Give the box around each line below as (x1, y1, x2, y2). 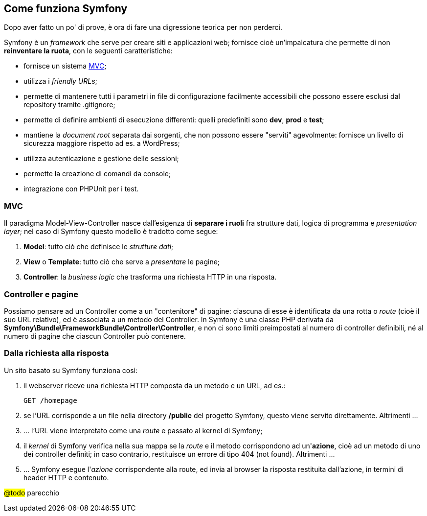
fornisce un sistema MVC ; (23, 62, 107, 70)
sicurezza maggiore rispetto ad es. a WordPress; (23, 139, 180, 148)
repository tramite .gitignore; (23, 100, 115, 109)
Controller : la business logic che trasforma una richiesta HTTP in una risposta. (23, 273, 277, 281)
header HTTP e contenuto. (23, 473, 109, 482)
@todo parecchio (4, 488, 60, 497)
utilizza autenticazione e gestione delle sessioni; (23, 154, 179, 163)
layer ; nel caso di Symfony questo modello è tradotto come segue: (4, 227, 218, 236)
